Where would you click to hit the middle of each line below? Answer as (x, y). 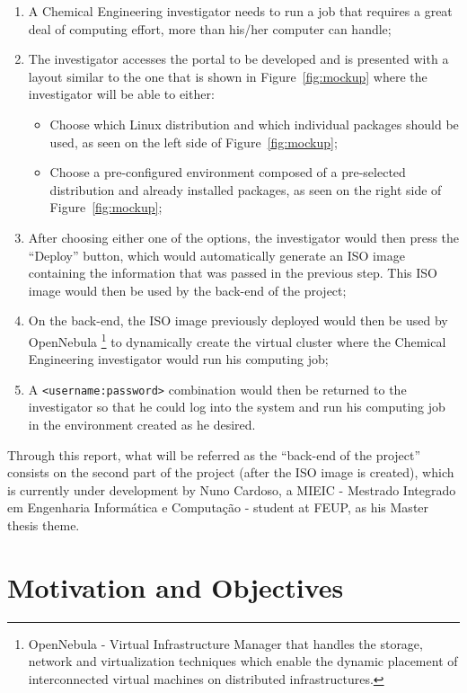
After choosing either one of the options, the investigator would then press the (244, 237)
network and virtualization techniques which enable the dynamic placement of (243, 661)
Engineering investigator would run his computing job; (178, 359)
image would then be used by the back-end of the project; (187, 290)
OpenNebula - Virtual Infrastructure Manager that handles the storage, (225, 643)
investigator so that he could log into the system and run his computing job (237, 407)
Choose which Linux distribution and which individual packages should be (254, 124)
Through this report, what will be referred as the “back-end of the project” (214, 454)
